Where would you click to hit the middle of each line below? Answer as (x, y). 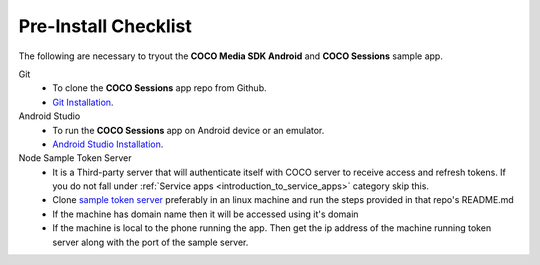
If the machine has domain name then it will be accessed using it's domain (205, 214)
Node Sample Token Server (75, 158)
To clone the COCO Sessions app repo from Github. (159, 88)
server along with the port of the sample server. (150, 242)
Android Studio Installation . (108, 144)
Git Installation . (83, 102)
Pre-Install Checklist (105, 26)
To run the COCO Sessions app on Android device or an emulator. (188, 130)
